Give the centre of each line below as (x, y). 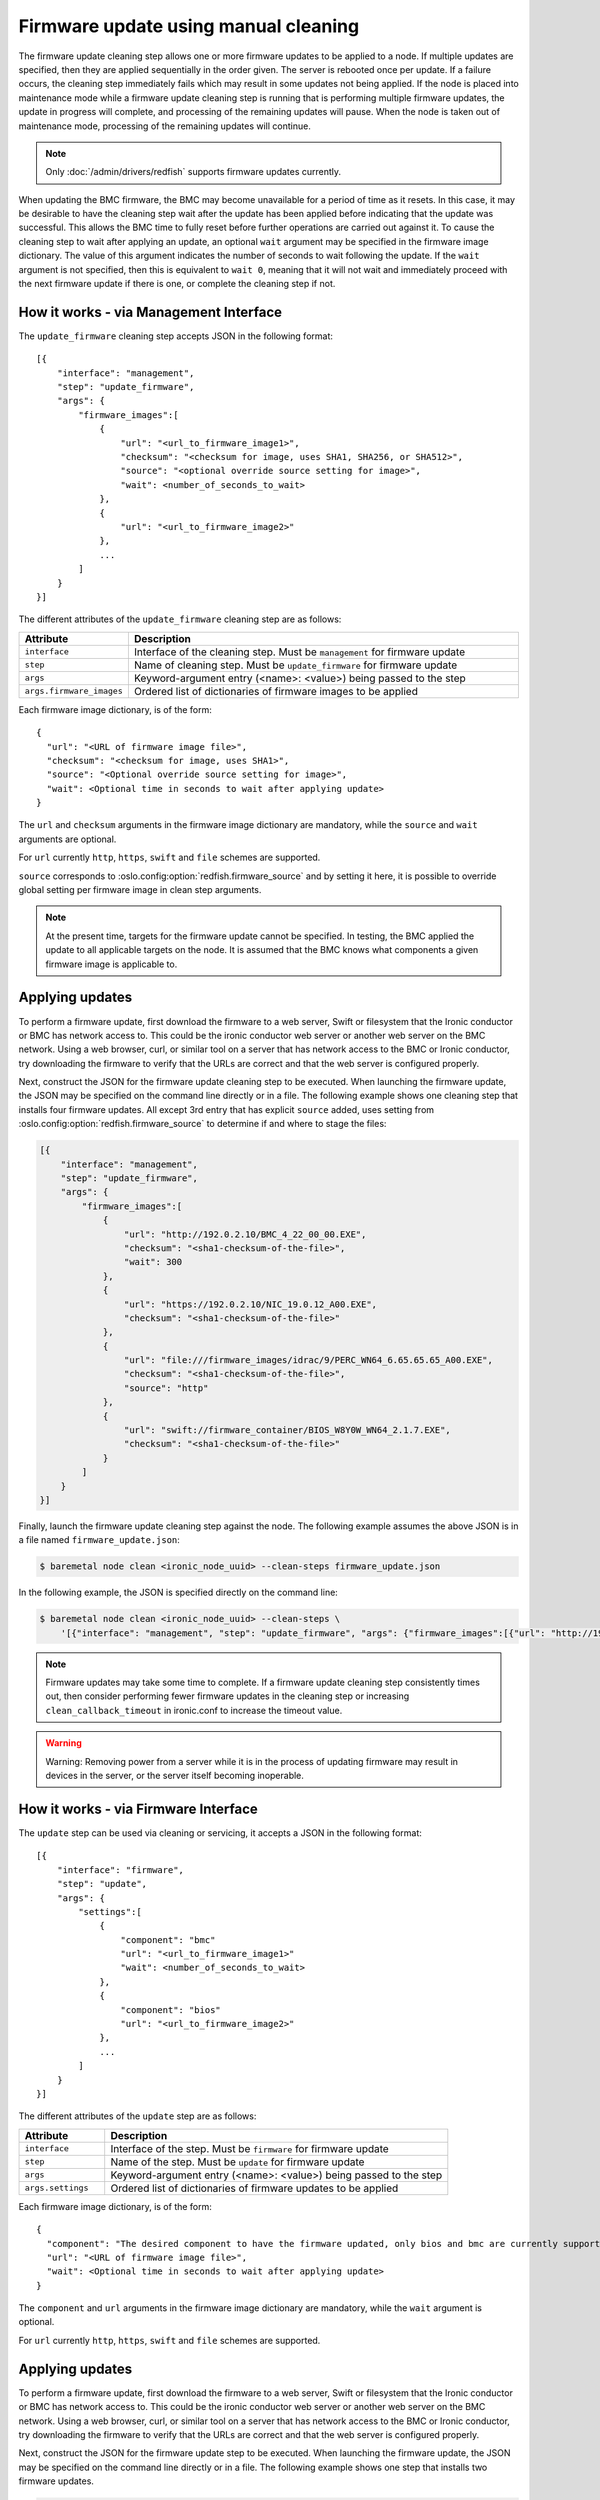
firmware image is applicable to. (111, 964)
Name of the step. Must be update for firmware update (237, 2162)
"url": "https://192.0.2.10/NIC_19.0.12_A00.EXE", (250, 1304)
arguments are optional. (67, 839)
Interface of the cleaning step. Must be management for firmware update (299, 652)
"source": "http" (166, 1388)
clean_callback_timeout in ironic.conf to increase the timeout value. (194, 1710)
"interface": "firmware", (120, 1869)
